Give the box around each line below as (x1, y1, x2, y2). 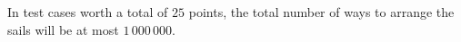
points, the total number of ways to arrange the (188, 3, 455, 21)
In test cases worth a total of (7, 3, 168, 21)
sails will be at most (7, 20, 119, 38)
